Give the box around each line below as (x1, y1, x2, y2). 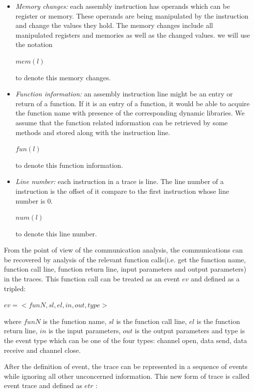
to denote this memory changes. (15, 72, 111, 82)
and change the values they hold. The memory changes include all (15, 20, 213, 30)
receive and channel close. (4, 345, 81, 355)
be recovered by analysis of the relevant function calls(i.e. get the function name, (4, 254, 246, 264)
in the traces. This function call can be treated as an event (4, 274, 180, 284)
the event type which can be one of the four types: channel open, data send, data (4, 335, 247, 346)
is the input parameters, (48, 325, 121, 336)
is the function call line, (116, 316, 187, 326)
